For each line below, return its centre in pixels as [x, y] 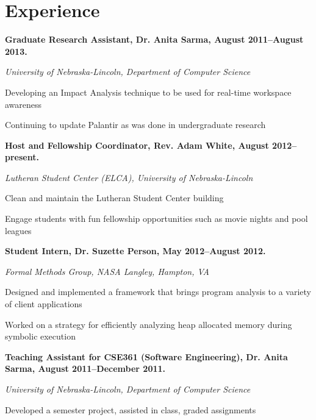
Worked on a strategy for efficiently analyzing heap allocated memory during [149, 324]
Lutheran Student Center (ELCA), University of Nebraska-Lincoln [129, 177]
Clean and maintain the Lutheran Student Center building [114, 198]
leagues [18, 230]
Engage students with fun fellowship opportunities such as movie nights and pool [156, 219]
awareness [23, 104]
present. [22, 157]
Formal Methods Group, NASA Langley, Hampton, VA [107, 271]
